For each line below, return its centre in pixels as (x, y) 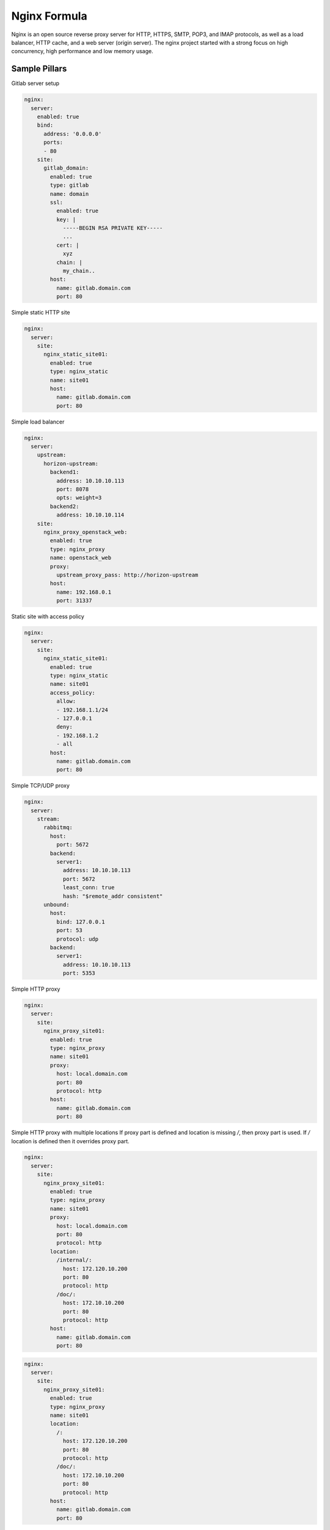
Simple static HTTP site (41, 313)
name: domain (69, 194)
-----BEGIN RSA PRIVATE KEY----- (113, 228)
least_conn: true (89, 888)
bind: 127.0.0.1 (80, 922)
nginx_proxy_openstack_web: (86, 532)
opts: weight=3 (79, 498)
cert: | (68, 245)
